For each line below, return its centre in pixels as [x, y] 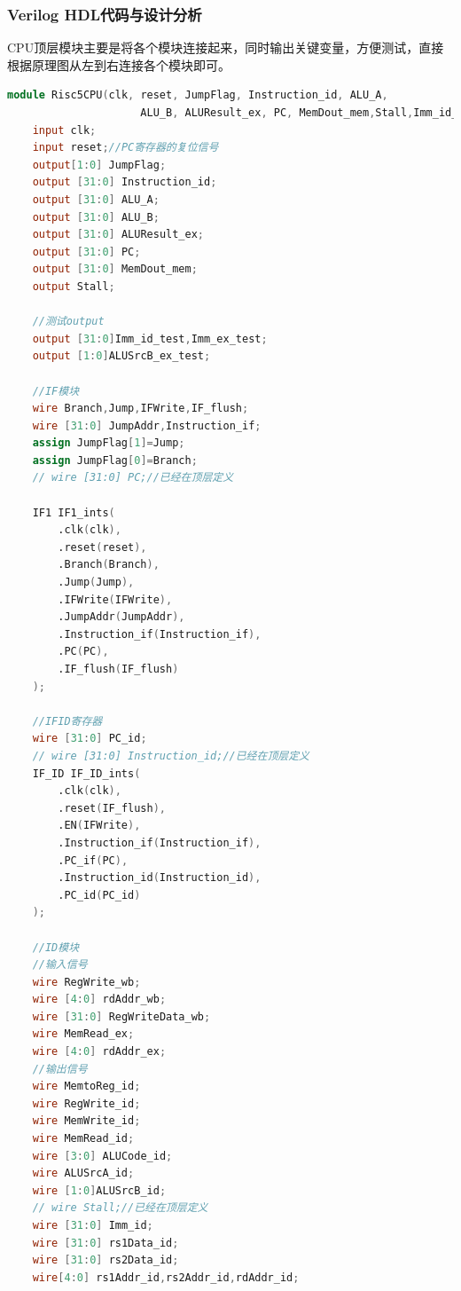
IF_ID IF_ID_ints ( [86, 773]
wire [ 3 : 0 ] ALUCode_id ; [102, 1156]
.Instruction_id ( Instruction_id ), [160, 878]
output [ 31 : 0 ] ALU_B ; [96, 217]
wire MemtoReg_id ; [86, 1086]
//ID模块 [56, 947]
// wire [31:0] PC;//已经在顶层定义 [133, 478]
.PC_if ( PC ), [93, 860]
